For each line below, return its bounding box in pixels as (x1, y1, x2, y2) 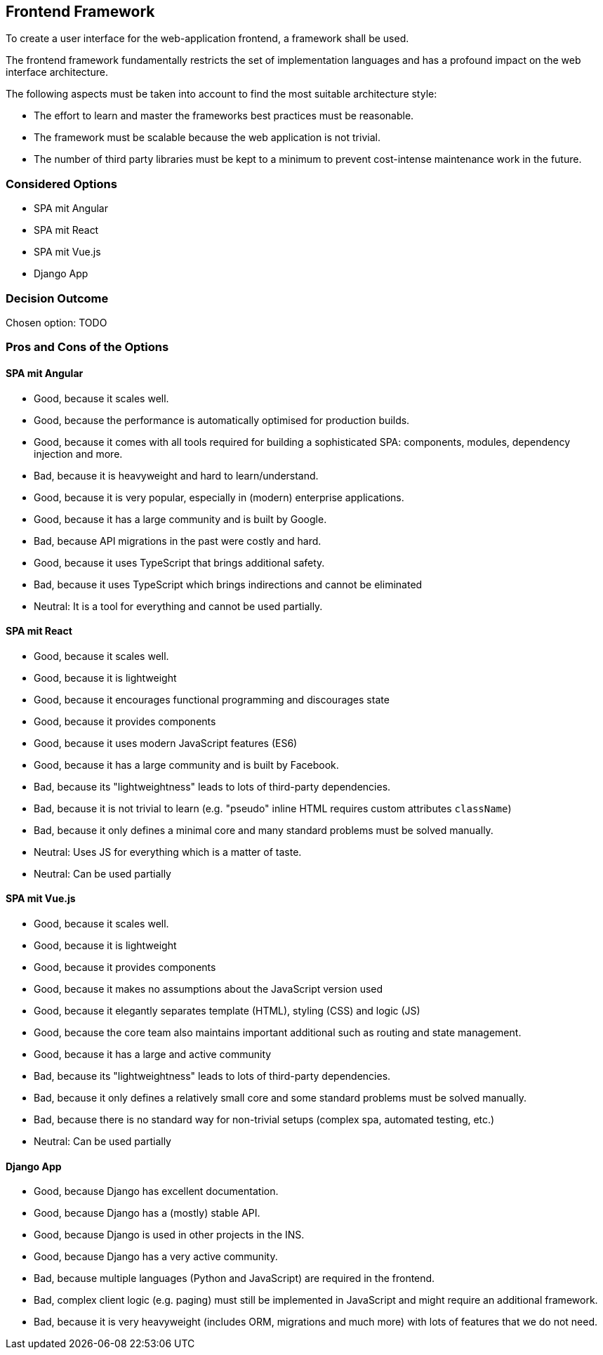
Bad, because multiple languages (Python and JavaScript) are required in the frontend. (34, 1272, 435, 1285)
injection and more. (34, 447, 123, 460)
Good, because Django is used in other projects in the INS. (34, 1229, 305, 1241)
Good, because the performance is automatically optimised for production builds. (34, 414, 410, 426)
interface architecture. (6, 66, 108, 79)
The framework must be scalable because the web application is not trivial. (34, 131, 380, 144)
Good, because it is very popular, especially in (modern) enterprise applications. (34, 491, 404, 503)
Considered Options (6, 176, 117, 191)
